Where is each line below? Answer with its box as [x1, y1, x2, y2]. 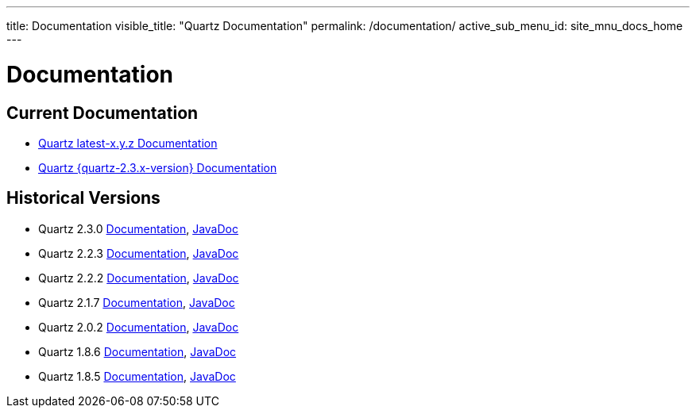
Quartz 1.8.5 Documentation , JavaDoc [38, 369, 236, 383]
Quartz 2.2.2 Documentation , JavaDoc [38, 270, 239, 285]
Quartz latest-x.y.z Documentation [38, 136, 218, 150]
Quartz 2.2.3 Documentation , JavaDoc [38, 246, 239, 260]
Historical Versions [6, 188, 160, 209]
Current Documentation [6, 102, 199, 123]
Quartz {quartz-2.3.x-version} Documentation [38, 160, 277, 174]
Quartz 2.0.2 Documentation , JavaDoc [38, 320, 239, 334]
